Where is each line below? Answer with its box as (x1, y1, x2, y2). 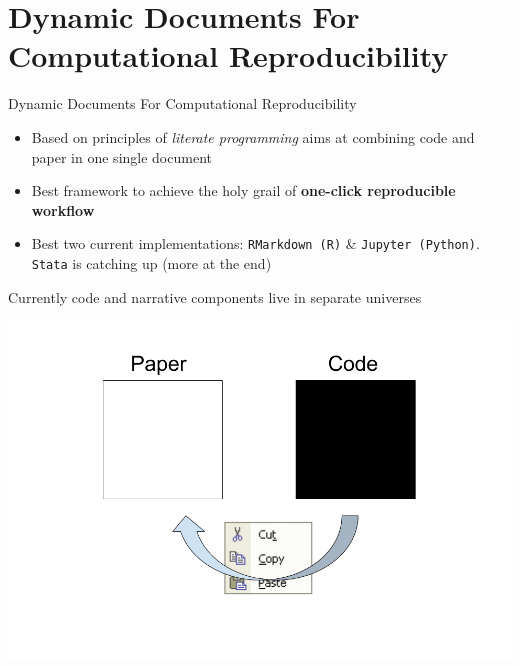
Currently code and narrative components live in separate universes (8, 286, 422, 307)
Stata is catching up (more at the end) (31, 252, 272, 273)
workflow (31, 199, 95, 220)
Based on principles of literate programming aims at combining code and (31, 126, 475, 147)
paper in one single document (31, 146, 212, 167)
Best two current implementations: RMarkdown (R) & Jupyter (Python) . (31, 233, 480, 254)
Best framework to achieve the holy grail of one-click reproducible (31, 180, 456, 201)
